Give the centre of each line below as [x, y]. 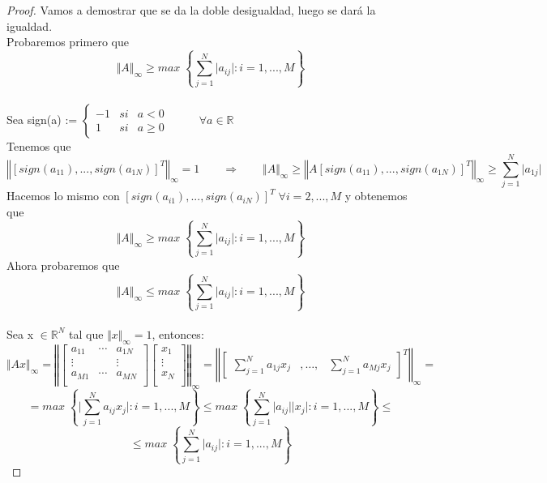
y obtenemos [376, 196]
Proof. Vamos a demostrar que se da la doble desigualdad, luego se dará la [191, 10]
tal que [86, 333]
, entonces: [178, 333]
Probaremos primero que [68, 42]
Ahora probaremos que [63, 265]
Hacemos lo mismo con [63, 196]
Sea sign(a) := [42, 119]
